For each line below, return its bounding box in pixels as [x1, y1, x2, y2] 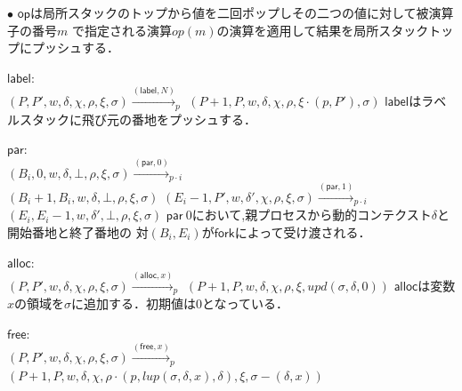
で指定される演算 [71, 20, 172, 39]
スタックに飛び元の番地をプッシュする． [19, 109, 256, 128]
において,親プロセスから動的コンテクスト [191, 205, 432, 224]
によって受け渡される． [234, 222, 371, 241]
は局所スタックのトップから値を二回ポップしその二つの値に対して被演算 [29, 4, 454, 21]
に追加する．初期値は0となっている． [71, 294, 288, 313]
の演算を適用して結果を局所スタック [216, 20, 429, 39]
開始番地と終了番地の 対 [7, 222, 149, 241]
